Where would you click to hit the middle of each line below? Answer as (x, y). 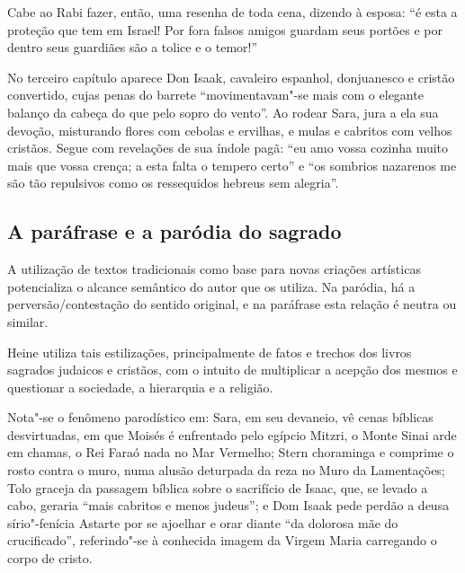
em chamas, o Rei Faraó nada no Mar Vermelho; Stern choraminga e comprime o (231, 452)
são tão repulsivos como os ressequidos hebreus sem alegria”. (173, 183)
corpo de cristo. (50, 558)
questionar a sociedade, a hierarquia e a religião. (140, 387)
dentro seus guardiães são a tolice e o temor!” (133, 47)
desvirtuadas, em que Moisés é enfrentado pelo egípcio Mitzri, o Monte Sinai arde (232, 434)
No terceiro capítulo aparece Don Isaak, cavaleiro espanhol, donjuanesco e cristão (231, 77)
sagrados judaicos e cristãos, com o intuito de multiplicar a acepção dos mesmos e (232, 370)
